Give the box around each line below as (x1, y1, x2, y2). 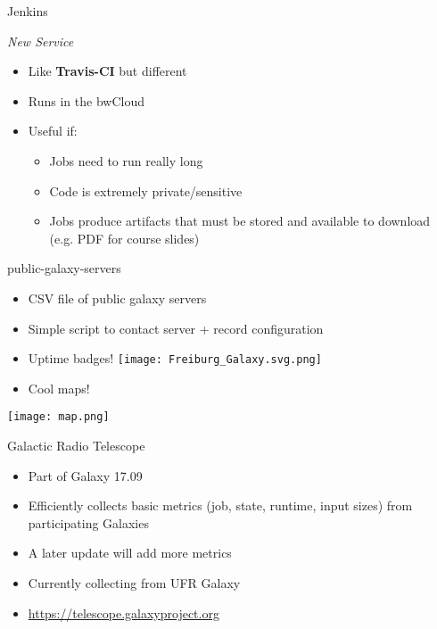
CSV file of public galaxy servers (28, 288, 207, 307)
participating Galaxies (28, 513, 149, 532)
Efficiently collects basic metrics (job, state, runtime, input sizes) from (28, 496, 413, 515)
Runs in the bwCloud (28, 91, 144, 110)
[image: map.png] (7, 410, 110, 424)
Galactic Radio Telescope (7, 436, 145, 455)
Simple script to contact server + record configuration (28, 319, 324, 337)
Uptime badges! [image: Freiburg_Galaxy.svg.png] (28, 349, 322, 368)
